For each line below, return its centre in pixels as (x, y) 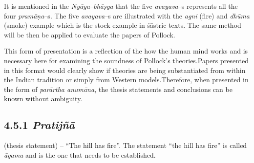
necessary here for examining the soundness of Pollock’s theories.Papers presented (127, 60)
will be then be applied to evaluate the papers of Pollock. (90, 34)
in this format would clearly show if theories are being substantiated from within (125, 70)
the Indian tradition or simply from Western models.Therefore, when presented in (126, 80)
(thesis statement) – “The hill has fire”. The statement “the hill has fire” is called (126, 145)
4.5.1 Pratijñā (40, 125)
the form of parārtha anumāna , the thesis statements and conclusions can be (118, 89)
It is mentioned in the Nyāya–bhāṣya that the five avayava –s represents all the (121, 6)
